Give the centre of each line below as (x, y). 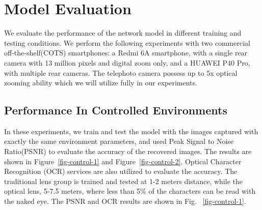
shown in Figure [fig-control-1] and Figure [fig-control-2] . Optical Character (123, 161)
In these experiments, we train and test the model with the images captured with (131, 131)
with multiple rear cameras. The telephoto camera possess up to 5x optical (121, 72)
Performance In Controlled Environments (116, 110)
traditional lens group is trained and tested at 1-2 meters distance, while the (123, 181)
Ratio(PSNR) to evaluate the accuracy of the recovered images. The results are (128, 151)
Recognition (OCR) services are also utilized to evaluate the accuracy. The (121, 171)
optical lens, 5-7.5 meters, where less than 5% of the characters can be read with (130, 191)
